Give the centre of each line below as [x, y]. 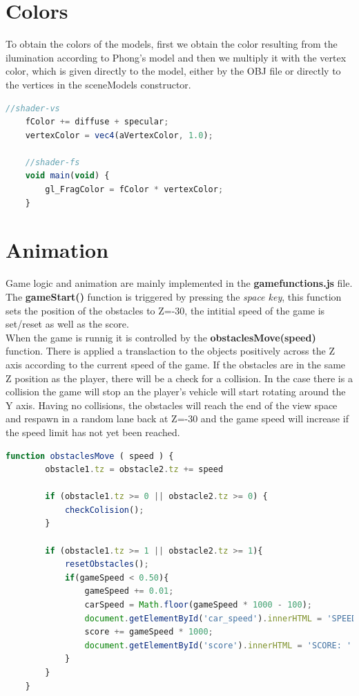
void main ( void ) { [67, 176]
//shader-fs [52, 162]
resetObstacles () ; [107, 564]
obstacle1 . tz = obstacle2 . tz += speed [134, 470]
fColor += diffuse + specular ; [97, 122]
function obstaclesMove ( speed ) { [90, 456]
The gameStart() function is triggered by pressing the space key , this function [174, 296]
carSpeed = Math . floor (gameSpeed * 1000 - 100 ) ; [198, 605]
